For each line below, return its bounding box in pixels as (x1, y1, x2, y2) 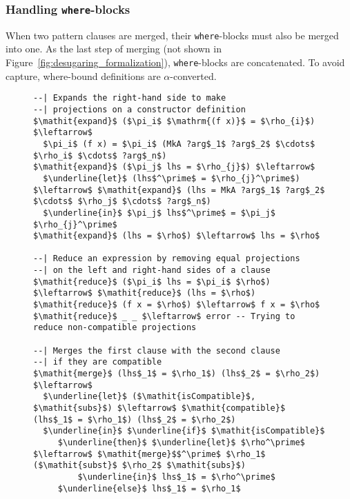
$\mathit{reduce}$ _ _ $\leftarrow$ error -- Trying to (33, 311, 295, 321)
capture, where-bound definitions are (6, 68, 161, 83)
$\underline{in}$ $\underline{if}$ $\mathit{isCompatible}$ (43, 426, 325, 436)
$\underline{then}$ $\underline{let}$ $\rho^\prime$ (57, 437, 305, 447)
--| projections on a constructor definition (33, 104, 246, 114)
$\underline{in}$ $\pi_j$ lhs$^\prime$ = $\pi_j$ (43, 207, 275, 218)
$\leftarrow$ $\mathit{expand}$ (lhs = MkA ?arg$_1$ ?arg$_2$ (33, 185, 325, 195)
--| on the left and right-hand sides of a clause (33, 265, 271, 276)
